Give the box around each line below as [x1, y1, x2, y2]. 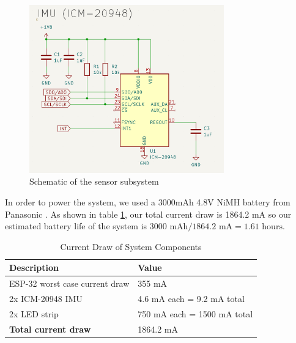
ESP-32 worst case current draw [9, 277, 130, 290]
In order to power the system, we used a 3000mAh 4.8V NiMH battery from [5, 196, 290, 208]
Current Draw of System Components [60, 240, 202, 253]
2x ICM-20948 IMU [9, 292, 83, 305]
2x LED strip [9, 307, 59, 320]
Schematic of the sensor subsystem [29, 175, 159, 188]
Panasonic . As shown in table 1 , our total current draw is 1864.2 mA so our [5, 207, 292, 220]
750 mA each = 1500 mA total [138, 307, 253, 320]
